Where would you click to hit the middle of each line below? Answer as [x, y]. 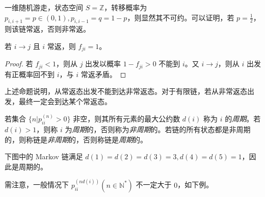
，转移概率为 [126, 7]
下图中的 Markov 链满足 [44, 156]
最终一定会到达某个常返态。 [65, 101]
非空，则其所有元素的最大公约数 [127, 119]
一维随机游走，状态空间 [44, 7]
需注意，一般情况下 [37, 184]
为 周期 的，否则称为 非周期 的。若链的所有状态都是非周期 [158, 129]
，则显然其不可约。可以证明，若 [181, 17]
